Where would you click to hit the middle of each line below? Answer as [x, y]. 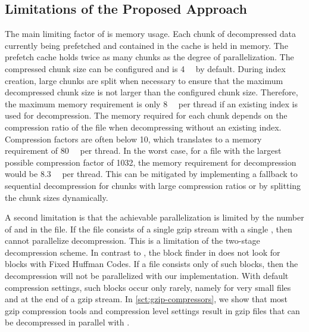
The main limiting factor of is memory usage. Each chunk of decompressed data [151, 34]
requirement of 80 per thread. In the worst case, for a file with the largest [143, 151]
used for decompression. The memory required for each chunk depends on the [146, 115]
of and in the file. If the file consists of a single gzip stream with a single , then [149, 229]
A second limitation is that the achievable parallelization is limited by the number [154, 217]
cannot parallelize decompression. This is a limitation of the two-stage [132, 241]
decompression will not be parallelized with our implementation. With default [147, 276]
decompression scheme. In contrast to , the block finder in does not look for [143, 252]
